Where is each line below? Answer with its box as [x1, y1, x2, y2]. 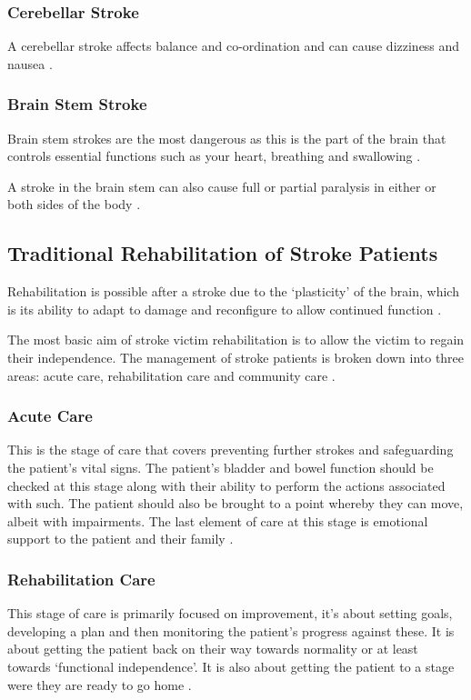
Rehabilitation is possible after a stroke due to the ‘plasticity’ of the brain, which [7, 282, 459, 301]
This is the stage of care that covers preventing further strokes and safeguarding [7, 440, 454, 459]
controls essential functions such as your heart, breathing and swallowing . [7, 146, 421, 165]
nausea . [7, 54, 53, 73]
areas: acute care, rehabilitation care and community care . [7, 365, 336, 385]
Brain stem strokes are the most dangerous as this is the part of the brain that [7, 128, 446, 147]
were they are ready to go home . [7, 675, 192, 694]
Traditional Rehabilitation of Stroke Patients [7, 239, 438, 267]
